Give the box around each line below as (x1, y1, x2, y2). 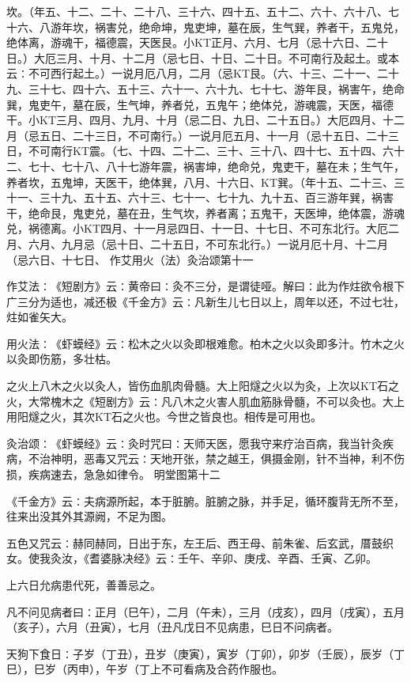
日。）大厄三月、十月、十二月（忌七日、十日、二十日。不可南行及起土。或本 (6, 49, 399, 66)
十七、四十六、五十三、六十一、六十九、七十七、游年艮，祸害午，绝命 (39, 80, 405, 97)
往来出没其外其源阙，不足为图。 (6, 508, 172, 525)
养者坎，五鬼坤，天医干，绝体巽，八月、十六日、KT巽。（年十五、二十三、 (6, 173, 394, 190)
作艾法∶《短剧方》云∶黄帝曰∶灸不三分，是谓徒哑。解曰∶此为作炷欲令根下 (6, 278, 405, 294)
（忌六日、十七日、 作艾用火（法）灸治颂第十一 (6, 251, 254, 267)
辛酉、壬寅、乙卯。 (277, 550, 377, 566)
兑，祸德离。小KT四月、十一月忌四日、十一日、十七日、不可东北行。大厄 (6, 220, 388, 237)
